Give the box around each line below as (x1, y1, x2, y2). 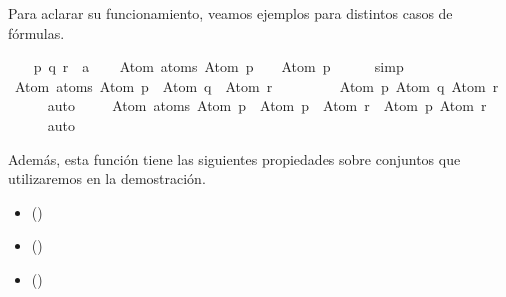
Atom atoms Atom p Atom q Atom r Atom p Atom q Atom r (14, 75, 499, 96)
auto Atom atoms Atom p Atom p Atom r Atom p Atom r (47, 95, 487, 116)
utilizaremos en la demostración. (8, 168, 206, 189)
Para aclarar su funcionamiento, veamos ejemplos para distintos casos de (8, 3, 453, 23)
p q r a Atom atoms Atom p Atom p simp (33, 56, 404, 77)
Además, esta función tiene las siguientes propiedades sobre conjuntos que (8, 148, 461, 169)
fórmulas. (8, 22, 65, 43)
